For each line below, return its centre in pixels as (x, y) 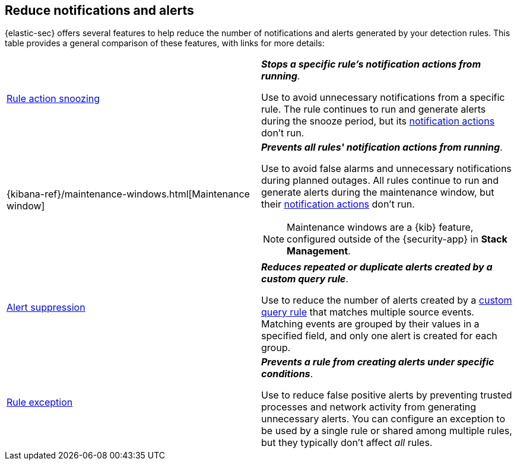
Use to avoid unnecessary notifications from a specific (383, 98)
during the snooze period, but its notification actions (378, 121)
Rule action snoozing (53, 99)
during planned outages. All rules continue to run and (380, 181)
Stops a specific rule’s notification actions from (371, 64)
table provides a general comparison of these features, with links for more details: (165, 43)
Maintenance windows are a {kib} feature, (380, 227)
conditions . (287, 374)
